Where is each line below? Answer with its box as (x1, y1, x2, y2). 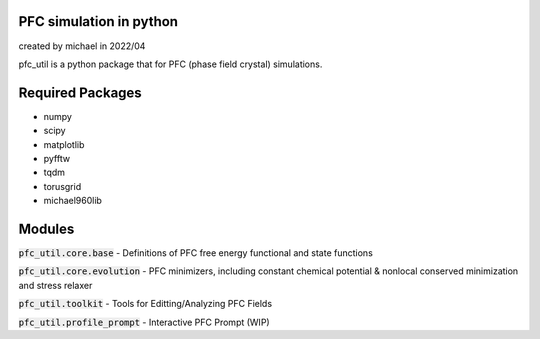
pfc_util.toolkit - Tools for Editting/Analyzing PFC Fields (18, 298, 273, 310)
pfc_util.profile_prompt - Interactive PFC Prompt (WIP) (18, 316, 270, 328)
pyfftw (43, 152, 70, 164)
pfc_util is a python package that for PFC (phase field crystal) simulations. (18, 58, 323, 70)
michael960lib (43, 195, 102, 207)
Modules (18, 220, 75, 237)
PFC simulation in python (18, 13, 179, 30)
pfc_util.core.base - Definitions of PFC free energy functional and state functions (18, 247, 374, 259)
